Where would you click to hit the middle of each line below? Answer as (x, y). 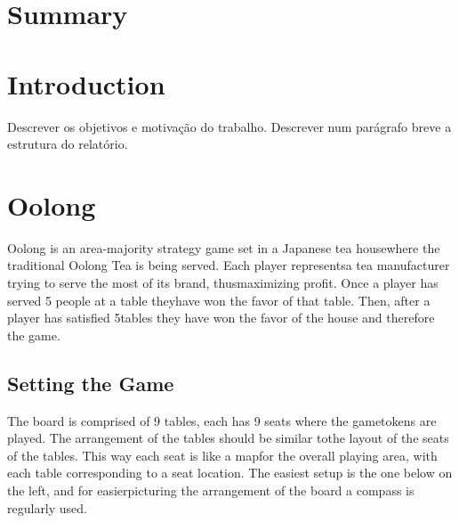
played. (27, 438)
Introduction (86, 83)
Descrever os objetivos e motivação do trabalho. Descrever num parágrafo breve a (229, 126)
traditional (36, 265)
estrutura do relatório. (68, 144)
